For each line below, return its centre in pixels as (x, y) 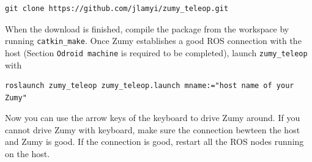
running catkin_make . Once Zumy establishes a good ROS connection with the (153, 41)
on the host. (28, 154)
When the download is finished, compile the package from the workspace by (147, 28)
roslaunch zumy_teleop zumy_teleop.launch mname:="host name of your (150, 86)
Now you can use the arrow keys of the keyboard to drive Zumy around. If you (153, 118)
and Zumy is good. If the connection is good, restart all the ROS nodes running (154, 142)
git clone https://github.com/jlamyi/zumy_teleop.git (117, 9)
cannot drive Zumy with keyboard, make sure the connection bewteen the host (153, 129)
